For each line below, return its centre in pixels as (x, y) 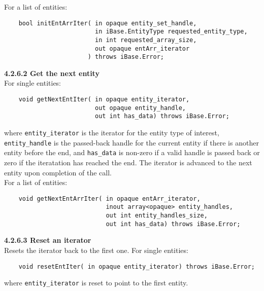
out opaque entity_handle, (140, 108)
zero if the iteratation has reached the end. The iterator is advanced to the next (128, 162)
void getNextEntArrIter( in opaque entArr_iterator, (109, 198)
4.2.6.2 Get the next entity (52, 73)
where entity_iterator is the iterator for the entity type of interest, (112, 133)
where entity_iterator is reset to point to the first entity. (96, 283)
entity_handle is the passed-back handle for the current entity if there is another (131, 142)
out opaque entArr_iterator (142, 48)
